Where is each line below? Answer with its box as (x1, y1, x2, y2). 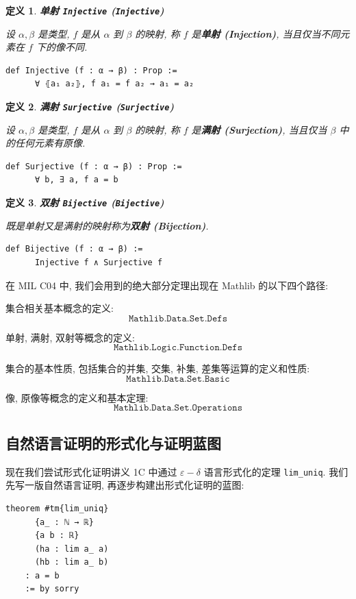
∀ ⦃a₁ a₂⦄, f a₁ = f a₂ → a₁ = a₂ (34, 79, 194, 89)
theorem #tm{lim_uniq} (5, 503, 109, 513)
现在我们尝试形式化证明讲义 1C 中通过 (5, 464, 177, 478)
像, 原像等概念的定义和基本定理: (5, 390, 149, 404)
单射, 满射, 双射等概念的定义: (5, 330, 135, 344)
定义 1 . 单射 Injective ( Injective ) (5, 3, 164, 17)
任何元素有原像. (14, 136, 86, 150)
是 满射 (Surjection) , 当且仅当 (191, 122, 327, 136)
